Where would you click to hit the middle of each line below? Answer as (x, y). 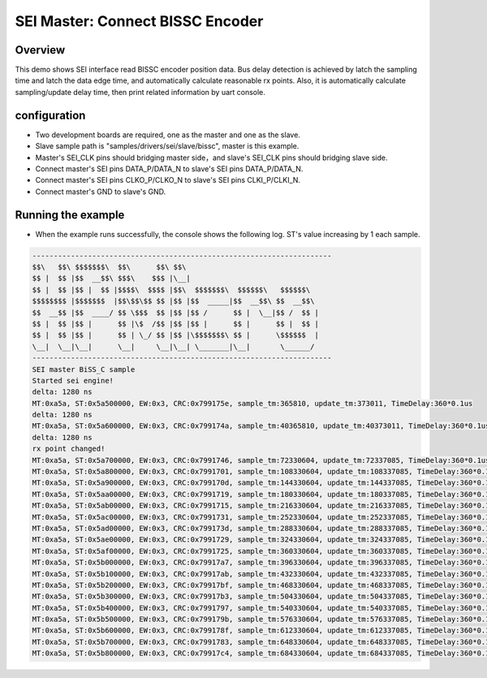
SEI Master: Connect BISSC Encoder (139, 21)
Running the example (70, 215)
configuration (50, 115)
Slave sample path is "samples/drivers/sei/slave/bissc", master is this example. (167, 146)
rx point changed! (69, 449)
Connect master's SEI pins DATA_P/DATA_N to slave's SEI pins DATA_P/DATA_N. (169, 168)
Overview (40, 50)
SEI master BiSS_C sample (84, 369)
